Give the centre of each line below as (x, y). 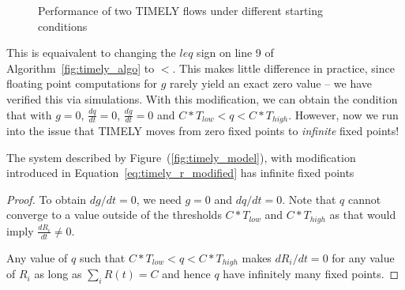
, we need (159, 199)
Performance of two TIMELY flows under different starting (181, 10)
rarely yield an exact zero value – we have (271, 83)
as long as (58, 274)
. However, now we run (343, 114)
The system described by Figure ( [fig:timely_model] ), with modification (181, 157)
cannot (364, 199)
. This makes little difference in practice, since (283, 68)
